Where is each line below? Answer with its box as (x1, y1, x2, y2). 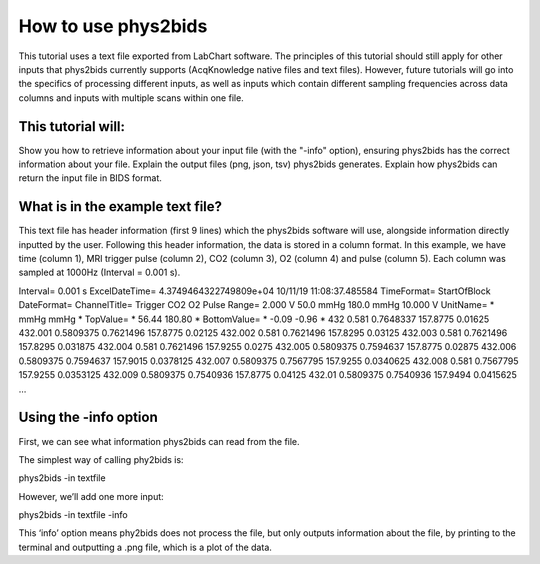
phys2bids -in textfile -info (18, 509, 129, 521)
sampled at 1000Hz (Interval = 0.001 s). (18, 266, 181, 279)
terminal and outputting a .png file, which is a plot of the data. (18, 541, 272, 553)
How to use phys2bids (18, 15, 208, 37)
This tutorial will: (18, 118, 125, 135)
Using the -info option (18, 409, 159, 426)
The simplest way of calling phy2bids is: (18, 453, 184, 465)
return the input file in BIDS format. (18, 172, 162, 184)
